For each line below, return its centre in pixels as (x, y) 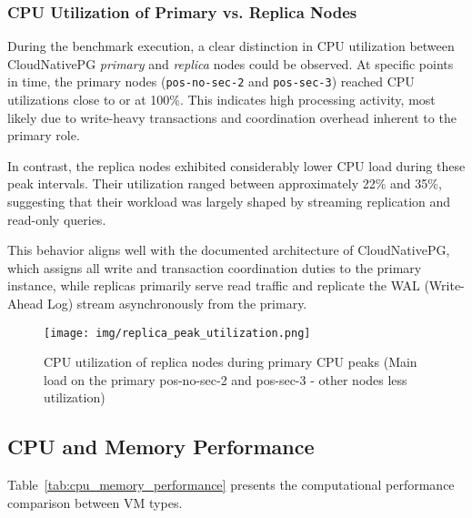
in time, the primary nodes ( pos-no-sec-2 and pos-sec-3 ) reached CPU (211, 81)
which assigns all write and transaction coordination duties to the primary (215, 267)
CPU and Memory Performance (161, 447)
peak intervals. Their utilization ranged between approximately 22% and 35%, (225, 183)
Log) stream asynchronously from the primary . (177, 303)
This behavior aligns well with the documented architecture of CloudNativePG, (229, 250)
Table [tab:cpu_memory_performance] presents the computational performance (231, 485)
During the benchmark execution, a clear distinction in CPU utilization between (231, 46)
